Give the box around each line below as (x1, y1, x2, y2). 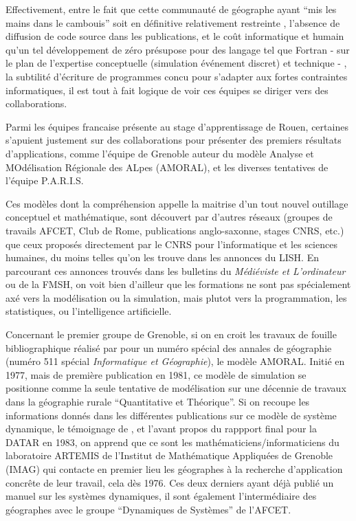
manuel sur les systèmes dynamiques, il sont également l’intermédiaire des (5, 489, 317, 503)
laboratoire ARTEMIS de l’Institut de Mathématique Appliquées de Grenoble (5, 448, 333, 463)
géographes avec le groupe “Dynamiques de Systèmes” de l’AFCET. (5, 502, 291, 516)
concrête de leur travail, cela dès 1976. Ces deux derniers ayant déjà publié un (5, 475, 334, 489)
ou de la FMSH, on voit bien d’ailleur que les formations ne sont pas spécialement (5, 277, 351, 291)
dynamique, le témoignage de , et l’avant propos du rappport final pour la (5, 421, 317, 436)
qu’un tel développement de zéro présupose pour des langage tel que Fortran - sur (5, 42, 350, 56)
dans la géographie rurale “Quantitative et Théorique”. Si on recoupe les (5, 395, 310, 409)
